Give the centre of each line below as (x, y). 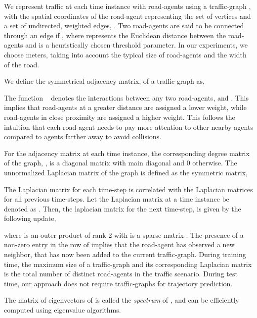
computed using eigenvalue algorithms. (63, 310)
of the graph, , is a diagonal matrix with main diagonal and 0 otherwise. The (121, 163)
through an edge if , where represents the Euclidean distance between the (115, 35)
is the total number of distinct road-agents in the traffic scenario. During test (121, 274)
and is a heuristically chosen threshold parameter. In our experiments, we (137, 45)
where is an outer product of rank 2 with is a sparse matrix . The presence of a (124, 235)
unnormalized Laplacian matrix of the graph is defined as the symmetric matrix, (126, 172)
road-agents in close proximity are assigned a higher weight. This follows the (120, 117)
